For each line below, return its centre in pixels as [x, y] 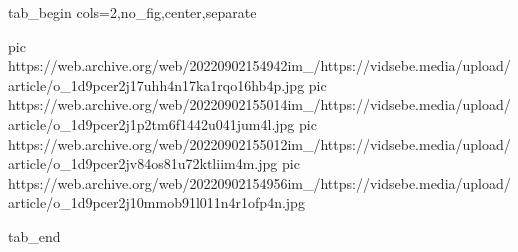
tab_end [34, 235]
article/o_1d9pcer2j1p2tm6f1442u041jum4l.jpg [151, 123]
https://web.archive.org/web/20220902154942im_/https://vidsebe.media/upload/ [259, 65]
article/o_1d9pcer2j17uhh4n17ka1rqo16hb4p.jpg [156, 84]
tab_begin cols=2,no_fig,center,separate [132, 12]
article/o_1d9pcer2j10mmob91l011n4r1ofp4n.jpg [156, 202]
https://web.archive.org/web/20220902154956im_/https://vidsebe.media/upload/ [259, 182]
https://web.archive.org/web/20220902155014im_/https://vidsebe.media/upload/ [259, 104]
